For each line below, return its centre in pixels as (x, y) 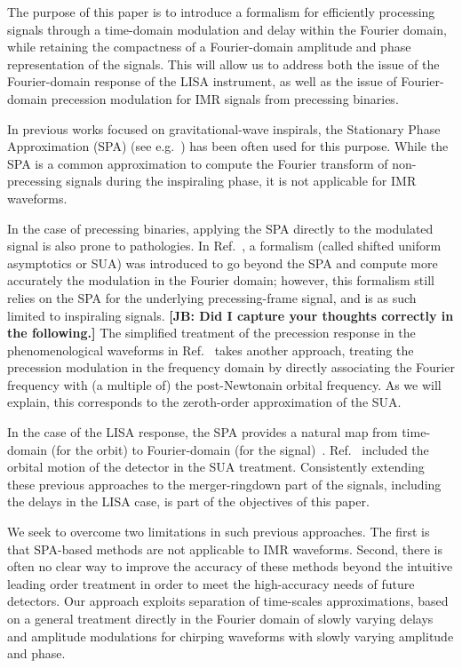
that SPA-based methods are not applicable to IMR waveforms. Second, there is (225, 549)
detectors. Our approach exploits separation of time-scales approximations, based (228, 601)
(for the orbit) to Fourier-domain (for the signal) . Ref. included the (240, 449)
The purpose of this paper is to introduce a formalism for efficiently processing (221, 12)
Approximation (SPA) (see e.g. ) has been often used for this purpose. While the (228, 146)
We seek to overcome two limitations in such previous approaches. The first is (219, 532)
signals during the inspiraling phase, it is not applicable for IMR (241, 181)
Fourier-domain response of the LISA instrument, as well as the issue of (202, 81)
